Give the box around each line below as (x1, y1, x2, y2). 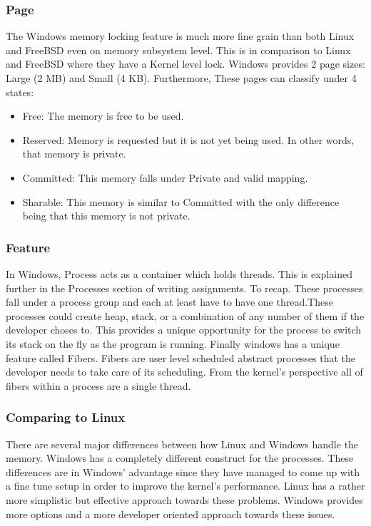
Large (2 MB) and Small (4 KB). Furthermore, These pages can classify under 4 (6, 71, 357, 85)
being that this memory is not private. (22, 208, 190, 223)
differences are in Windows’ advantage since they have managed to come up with (6, 464, 360, 479)
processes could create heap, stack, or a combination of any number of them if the (6, 308, 365, 323)
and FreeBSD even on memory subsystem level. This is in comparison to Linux (6, 42, 351, 57)
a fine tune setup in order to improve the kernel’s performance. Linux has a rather (6, 478, 365, 493)
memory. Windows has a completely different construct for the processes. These (6, 450, 354, 465)
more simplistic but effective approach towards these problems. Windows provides (6, 492, 363, 507)
